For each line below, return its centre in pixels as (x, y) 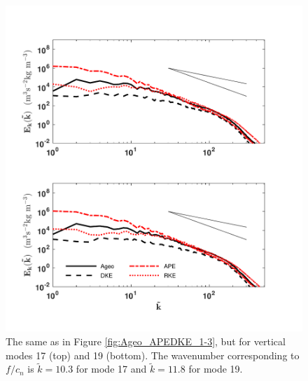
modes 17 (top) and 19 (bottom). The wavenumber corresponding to (153, 355)
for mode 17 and (111, 369)
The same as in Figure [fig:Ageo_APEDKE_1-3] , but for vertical (146, 341)
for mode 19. (216, 369)
